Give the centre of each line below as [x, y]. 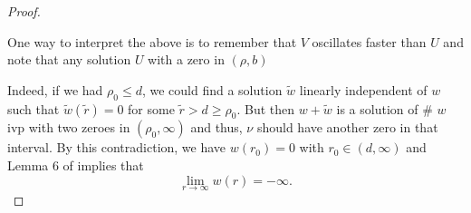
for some [151, 108]
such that [34, 108]
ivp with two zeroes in [69, 127]
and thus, [216, 127]
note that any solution [69, 59]
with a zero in [186, 59]
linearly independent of [363, 89]
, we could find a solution [212, 89]
